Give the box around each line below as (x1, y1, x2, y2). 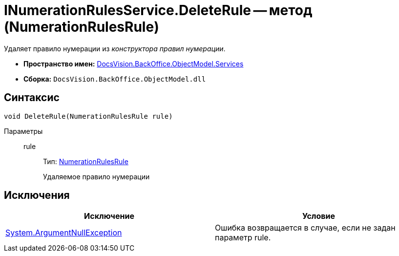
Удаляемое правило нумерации (43, 172, 150, 181)
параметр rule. (215, 233, 271, 243)
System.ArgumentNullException (5, 228, 122, 238)
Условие (302, 211, 335, 221)
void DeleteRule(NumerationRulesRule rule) (4, 112, 173, 120)
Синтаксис (4, 91, 60, 104)
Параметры (4, 127, 43, 135)
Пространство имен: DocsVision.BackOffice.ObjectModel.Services (23, 59, 244, 68)
